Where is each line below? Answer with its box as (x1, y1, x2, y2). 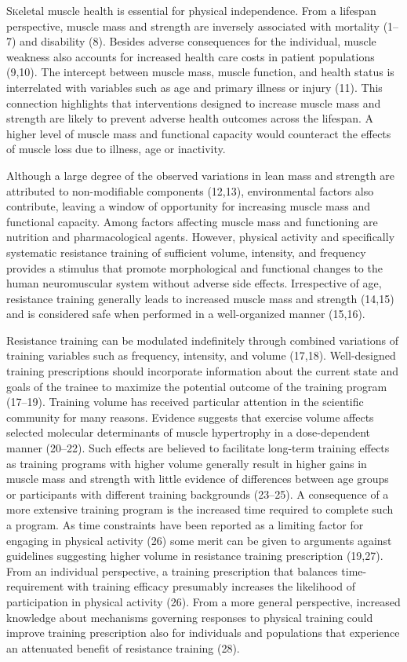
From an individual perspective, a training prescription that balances (6, 562, 338, 579)
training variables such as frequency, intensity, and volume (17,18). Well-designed (6, 347, 396, 364)
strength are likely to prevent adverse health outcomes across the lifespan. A (6, 110, 374, 126)
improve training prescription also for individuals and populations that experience (6, 624, 400, 641)
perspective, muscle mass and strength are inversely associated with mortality (6, 17, 380, 34)
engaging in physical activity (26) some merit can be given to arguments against (6, 532, 392, 548)
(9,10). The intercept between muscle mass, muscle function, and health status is (6, 64, 394, 80)
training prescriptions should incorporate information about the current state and (6, 363, 399, 379)
